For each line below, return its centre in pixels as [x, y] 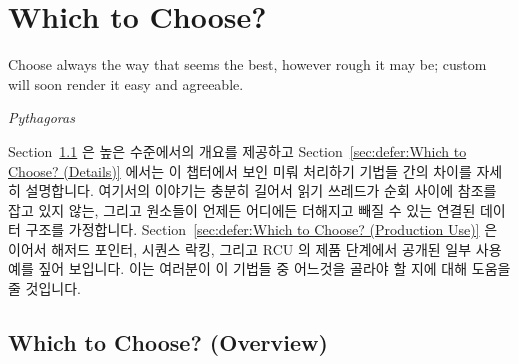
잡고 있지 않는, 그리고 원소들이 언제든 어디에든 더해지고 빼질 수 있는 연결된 [242, 209]
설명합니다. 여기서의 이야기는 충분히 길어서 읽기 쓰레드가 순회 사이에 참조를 [261, 190]
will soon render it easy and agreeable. [126, 83]
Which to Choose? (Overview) [168, 342]
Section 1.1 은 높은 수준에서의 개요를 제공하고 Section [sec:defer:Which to [237, 150]
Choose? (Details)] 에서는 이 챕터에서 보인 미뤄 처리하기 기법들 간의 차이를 [240, 170]
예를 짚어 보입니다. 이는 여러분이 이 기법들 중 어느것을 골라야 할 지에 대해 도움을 [259, 268]
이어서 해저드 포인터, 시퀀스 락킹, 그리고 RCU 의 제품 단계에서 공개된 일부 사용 [255, 248]
